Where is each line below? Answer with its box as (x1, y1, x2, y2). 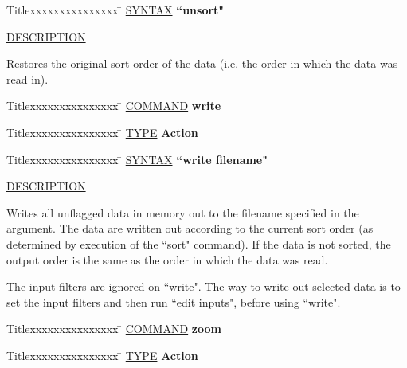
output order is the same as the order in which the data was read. (6, 251, 328, 268)
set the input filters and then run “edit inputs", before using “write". (6, 293, 341, 310)
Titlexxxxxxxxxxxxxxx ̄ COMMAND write (6, 97, 221, 114)
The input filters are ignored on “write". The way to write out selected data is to (6, 278, 401, 295)
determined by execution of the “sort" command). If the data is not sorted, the (6, 235, 391, 252)
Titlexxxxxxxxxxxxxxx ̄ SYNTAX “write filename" (6, 151, 268, 167)
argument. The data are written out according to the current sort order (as (6, 220, 374, 237)
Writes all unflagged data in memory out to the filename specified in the (6, 204, 359, 221)
